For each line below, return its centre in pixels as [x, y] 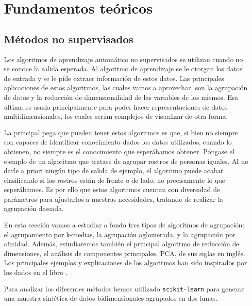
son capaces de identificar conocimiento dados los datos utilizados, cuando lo [118, 142]
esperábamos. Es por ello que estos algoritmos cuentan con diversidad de [112, 189]
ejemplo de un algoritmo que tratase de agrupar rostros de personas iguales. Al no [126, 161]
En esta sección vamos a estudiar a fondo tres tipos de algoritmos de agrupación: [124, 225]
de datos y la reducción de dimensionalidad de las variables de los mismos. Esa [121, 97]
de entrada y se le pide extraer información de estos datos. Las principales [114, 78]
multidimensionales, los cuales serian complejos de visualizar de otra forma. [116, 116]
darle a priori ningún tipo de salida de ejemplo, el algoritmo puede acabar [114, 170]
